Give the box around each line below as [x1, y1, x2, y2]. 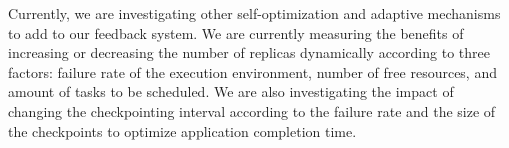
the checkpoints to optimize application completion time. [8, 120, 357, 141]
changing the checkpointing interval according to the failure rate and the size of [8, 100, 496, 121]
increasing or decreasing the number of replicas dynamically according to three [8, 42, 490, 63]
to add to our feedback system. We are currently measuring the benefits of [8, 22, 464, 43]
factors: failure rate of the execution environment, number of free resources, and [8, 61, 497, 82]
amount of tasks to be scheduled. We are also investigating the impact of [8, 81, 454, 102]
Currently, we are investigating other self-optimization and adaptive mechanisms [8, 3, 501, 23]
